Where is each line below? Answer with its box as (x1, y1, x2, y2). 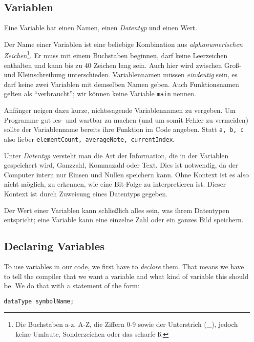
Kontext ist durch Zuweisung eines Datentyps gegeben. (4, 188, 168, 198)
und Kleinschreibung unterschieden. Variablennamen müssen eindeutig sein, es (4, 69, 238, 80)
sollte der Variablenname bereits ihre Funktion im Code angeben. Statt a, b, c (4, 124, 244, 134)
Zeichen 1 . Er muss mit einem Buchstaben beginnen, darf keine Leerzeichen (4, 49, 228, 61)
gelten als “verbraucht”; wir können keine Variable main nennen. (4, 88, 196, 99)
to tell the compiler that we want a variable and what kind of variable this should (4, 271, 249, 281)
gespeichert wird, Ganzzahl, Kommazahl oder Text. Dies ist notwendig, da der (4, 160, 238, 170)
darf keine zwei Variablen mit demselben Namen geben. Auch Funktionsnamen (4, 79, 239, 89)
